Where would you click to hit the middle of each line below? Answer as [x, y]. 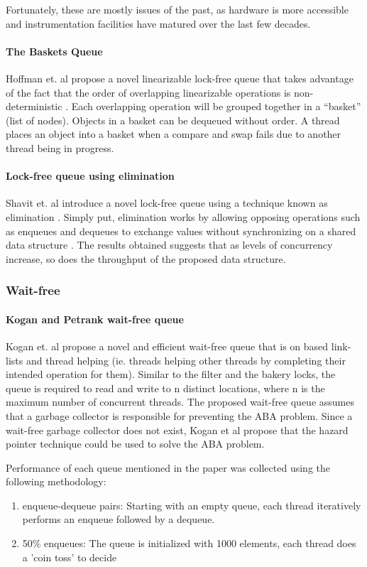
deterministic [34, 106]
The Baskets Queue [54, 51]
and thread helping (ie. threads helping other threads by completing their [186, 360]
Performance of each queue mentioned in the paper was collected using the [168, 467]
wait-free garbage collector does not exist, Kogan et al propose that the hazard [177, 430]
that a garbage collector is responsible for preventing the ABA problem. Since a [179, 415]
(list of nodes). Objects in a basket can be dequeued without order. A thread [173, 120]
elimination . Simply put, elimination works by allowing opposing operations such [183, 216]
